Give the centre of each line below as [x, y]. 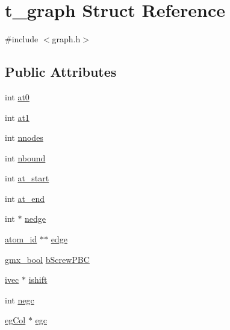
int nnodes [24, 137]
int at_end [25, 198]
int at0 [17, 96]
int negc [20, 299]
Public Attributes [61, 72]
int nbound [25, 157]
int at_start [27, 178]
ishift [38, 280]
